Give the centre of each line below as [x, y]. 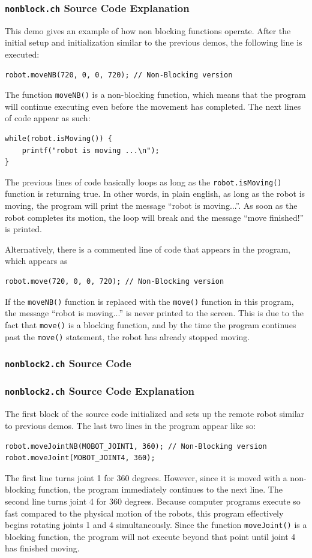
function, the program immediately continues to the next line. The [160, 489]
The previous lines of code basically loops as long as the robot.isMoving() [143, 181]
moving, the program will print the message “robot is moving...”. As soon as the [151, 205]
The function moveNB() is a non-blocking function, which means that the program [155, 94]
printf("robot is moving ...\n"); [91, 150]
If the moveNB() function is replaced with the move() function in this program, [149, 301]
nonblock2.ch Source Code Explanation [100, 391]
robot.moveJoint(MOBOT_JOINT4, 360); [80, 458]
